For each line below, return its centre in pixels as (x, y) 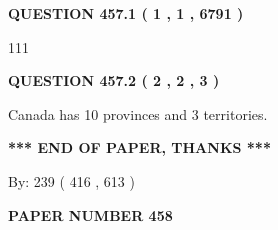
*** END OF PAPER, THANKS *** (139, 147)
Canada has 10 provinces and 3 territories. (138, 113)
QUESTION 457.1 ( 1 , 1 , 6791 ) (126, 13)
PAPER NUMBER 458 (90, 214)
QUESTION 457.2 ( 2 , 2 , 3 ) (114, 80)
